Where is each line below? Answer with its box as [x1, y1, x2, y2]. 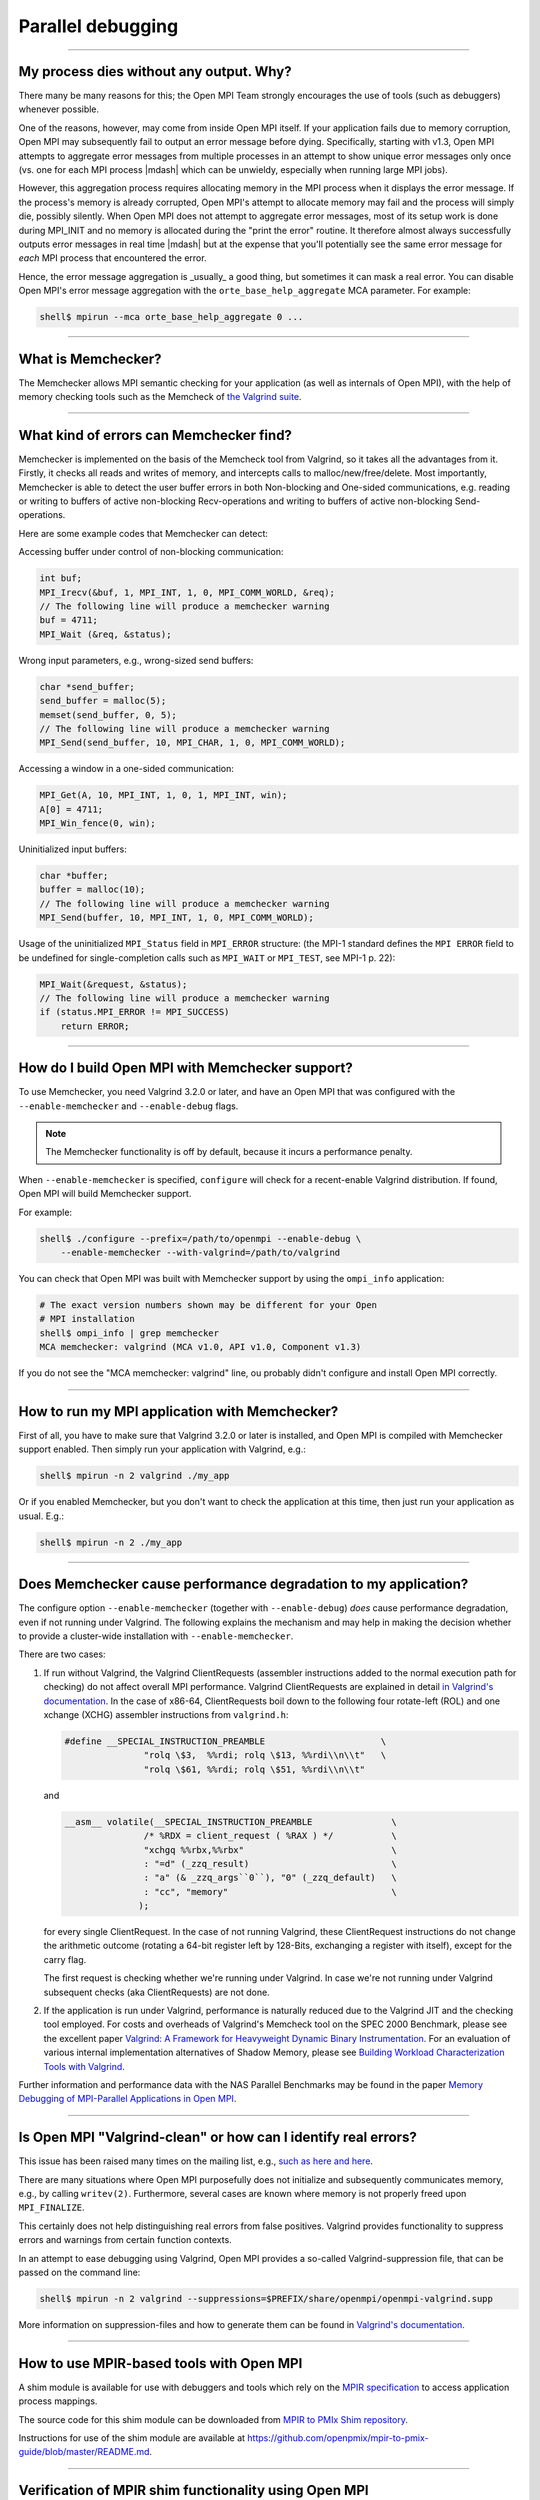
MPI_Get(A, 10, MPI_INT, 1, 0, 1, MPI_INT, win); [39, 790, 288, 801]
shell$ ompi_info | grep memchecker [39, 1327, 220, 1339]
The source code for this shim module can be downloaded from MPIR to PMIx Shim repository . [18, 2413, 409, 2425]
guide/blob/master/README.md [18, 2446, 150, 2458]
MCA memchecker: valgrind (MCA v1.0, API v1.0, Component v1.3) [39, 1341, 362, 1353]
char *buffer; [39, 870, 109, 882]
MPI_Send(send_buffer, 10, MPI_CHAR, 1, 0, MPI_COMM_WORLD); [39, 737, 346, 749]
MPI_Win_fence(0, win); [39, 818, 157, 829]
